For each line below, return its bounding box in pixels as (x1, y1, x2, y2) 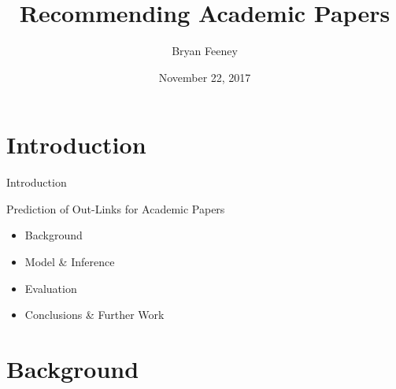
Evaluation (24, 280, 77, 296)
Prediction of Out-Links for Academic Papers (6, 200, 225, 217)
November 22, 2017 (158, 69, 251, 85)
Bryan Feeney (172, 43, 238, 59)
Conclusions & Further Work (24, 306, 165, 323)
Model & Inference (24, 254, 115, 270)
